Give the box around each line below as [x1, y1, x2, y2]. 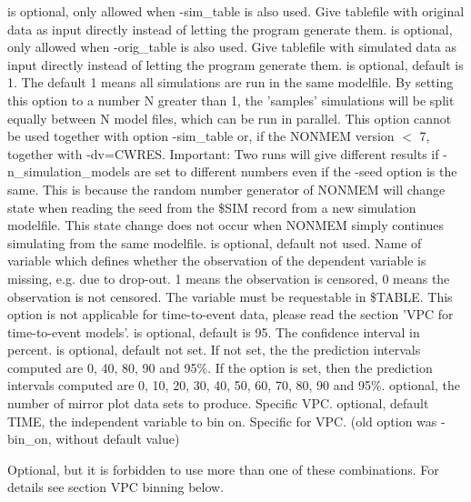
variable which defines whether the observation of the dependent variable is [7, 251, 426, 270]
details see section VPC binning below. [7, 477, 225, 497]
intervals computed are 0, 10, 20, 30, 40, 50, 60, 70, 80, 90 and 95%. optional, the [7, 376, 460, 395]
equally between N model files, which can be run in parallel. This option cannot [7, 108, 452, 127]
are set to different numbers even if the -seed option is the [134, 162, 457, 181]
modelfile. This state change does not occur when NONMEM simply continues [7, 216, 445, 235]
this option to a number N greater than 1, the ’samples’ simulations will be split [7, 90, 455, 109]
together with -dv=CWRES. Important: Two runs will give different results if [7, 144, 439, 163]
